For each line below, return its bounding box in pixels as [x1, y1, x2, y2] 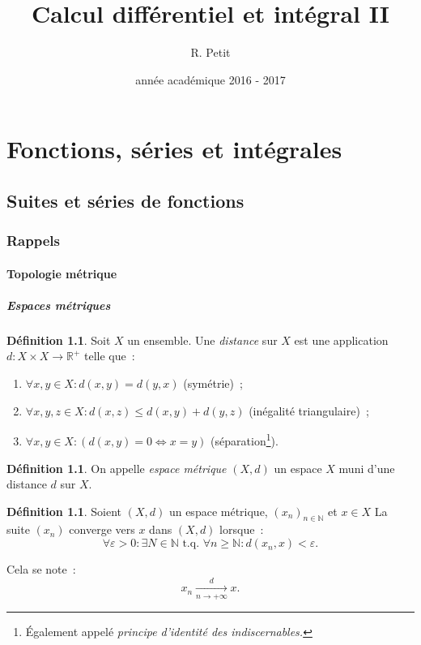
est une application [294, 331, 389, 348]
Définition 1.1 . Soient [6, 502, 122, 519]
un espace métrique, [168, 502, 268, 519]
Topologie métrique [6, 264, 117, 282]
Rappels [6, 230, 60, 251]
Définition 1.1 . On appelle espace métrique [6, 459, 227, 476]
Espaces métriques [6, 296, 111, 313]
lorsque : [219, 521, 264, 538]
